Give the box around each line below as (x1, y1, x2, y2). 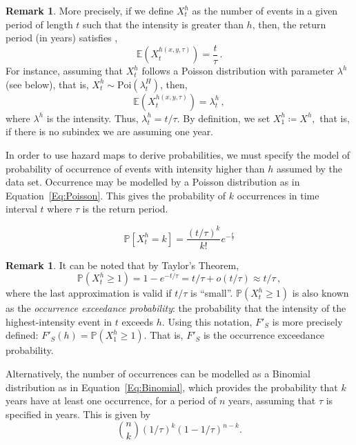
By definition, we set (183, 110, 270, 125)
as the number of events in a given (192, 3, 338, 17)
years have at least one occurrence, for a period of (6, 393, 217, 408)
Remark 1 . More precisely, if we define (6, 3, 174, 17)
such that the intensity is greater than (83, 17, 244, 31)
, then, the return (252, 17, 326, 31)
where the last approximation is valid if (6, 286, 172, 300)
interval (6, 201, 37, 216)
